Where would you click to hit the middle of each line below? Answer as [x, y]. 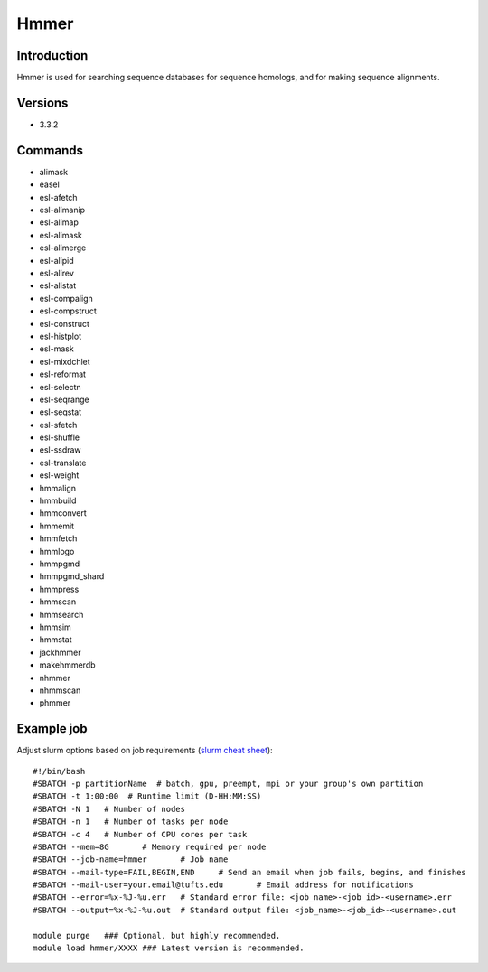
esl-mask [56, 349]
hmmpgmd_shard [72, 576]
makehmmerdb [67, 665]
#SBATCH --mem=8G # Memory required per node [150, 846]
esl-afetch [58, 197]
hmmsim [55, 627]
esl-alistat [58, 285]
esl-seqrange [64, 399]
